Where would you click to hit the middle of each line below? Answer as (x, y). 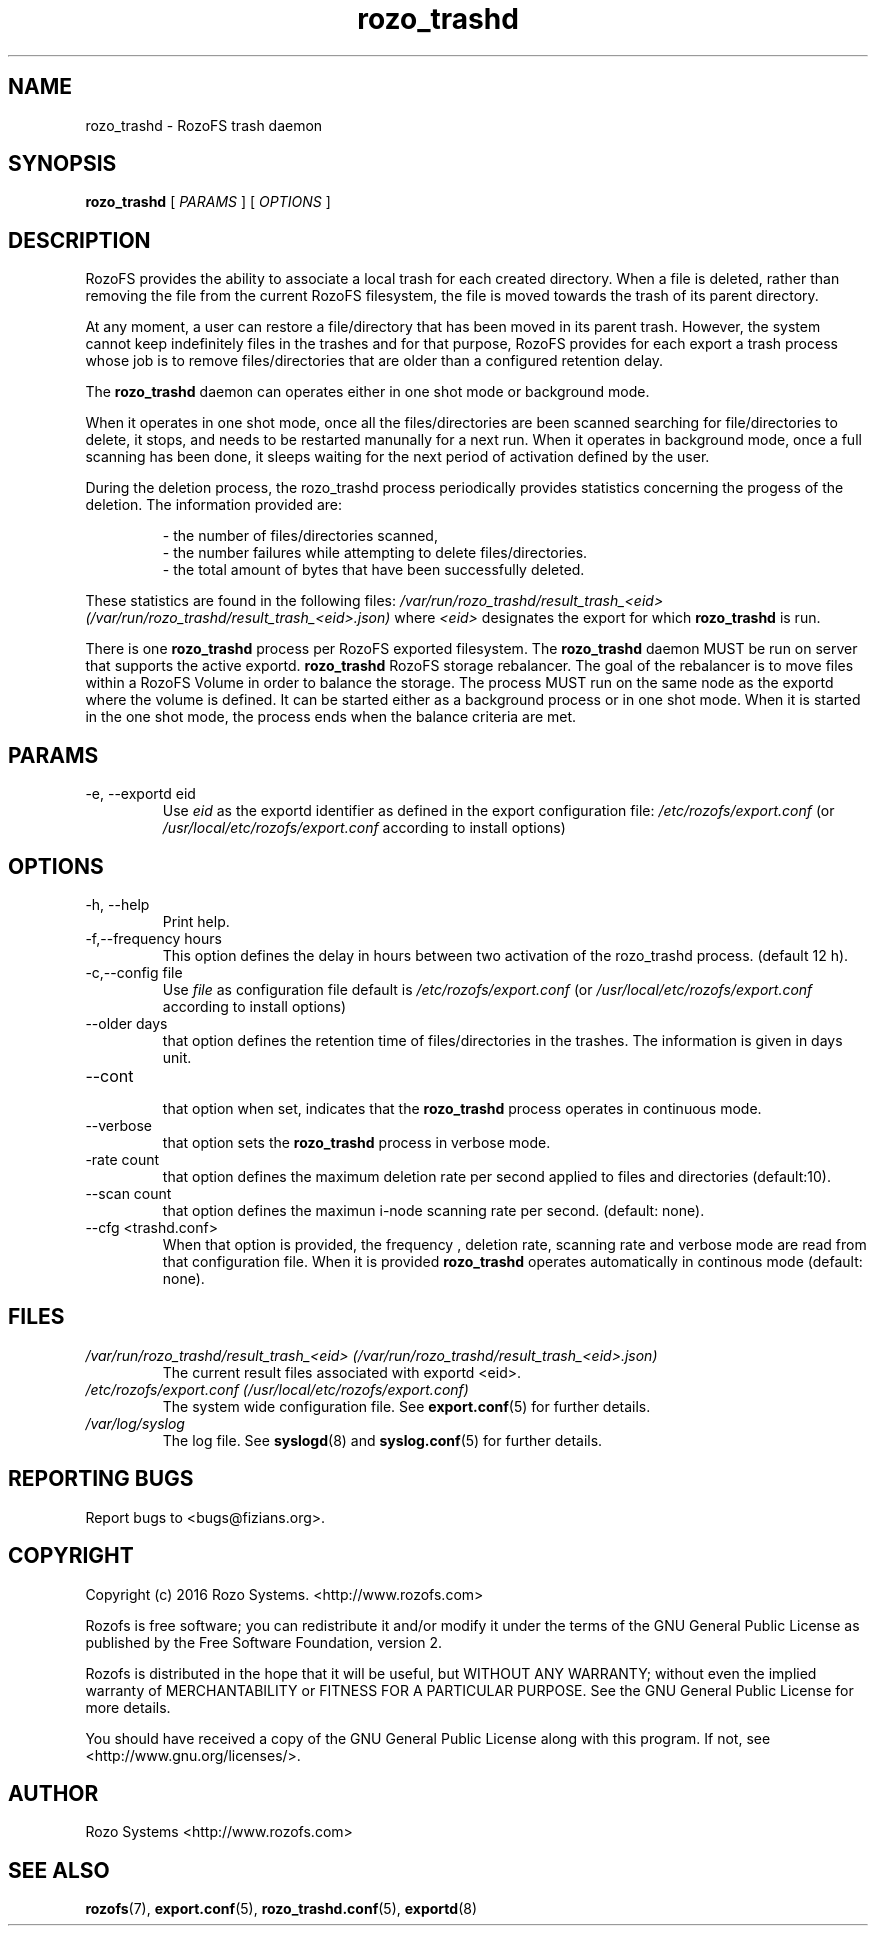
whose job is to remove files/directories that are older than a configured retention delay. (374, 361)
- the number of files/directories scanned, (300, 536)
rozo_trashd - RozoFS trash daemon (204, 125)
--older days (126, 1023)
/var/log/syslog (135, 1423)
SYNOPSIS (62, 164)
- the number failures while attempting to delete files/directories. (375, 553)
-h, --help (117, 904)
